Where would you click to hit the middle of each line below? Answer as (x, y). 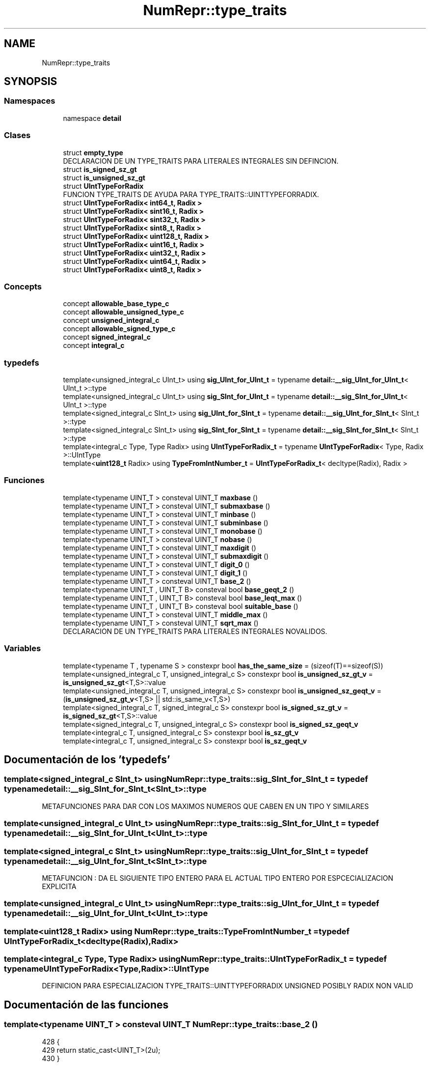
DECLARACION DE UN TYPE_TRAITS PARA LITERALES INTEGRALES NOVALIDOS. (195, 631)
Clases (17, 135)
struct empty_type (93, 152)
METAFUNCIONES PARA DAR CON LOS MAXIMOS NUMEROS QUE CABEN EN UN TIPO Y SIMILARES (205, 806)
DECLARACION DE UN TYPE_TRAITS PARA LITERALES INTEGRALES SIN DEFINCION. (201, 161)
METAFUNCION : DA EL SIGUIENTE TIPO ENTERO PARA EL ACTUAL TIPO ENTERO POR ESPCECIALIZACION (218, 878)
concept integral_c (94, 346)
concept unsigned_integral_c (111, 320)
